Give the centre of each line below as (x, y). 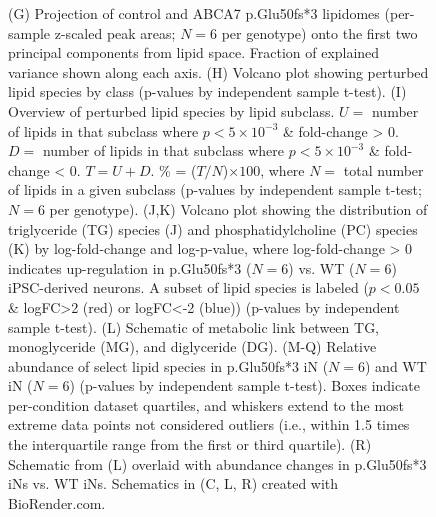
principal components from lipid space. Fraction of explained (194, 52)
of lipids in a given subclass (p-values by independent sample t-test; (215, 189)
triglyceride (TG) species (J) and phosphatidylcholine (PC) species (213, 228)
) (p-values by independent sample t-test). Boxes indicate (244, 385)
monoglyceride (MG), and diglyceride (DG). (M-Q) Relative (192, 346)
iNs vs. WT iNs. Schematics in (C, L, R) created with (173, 483)
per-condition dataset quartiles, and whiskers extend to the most (206, 404)
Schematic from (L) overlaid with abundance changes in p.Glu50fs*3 (217, 463)
